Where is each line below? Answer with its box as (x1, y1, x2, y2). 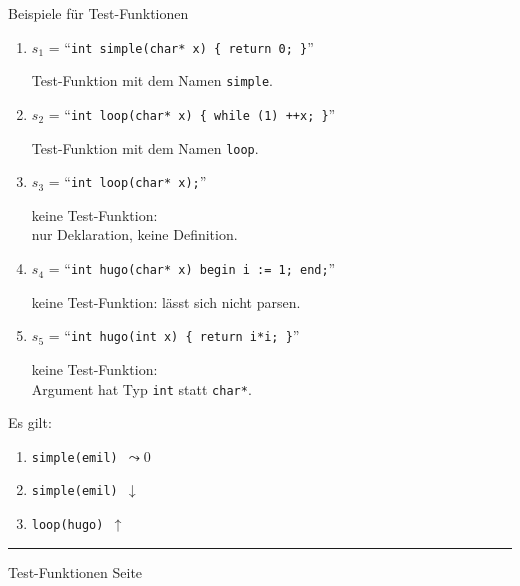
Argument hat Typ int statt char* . (31, 378, 252, 399)
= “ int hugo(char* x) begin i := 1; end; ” (48, 258, 336, 279)
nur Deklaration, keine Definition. (31, 224, 238, 245)
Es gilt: (8, 412, 52, 433)
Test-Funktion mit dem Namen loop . (31, 137, 259, 158)
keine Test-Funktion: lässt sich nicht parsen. (31, 291, 301, 312)
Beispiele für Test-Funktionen (8, 3, 189, 23)
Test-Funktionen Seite (8, 561, 143, 582)
